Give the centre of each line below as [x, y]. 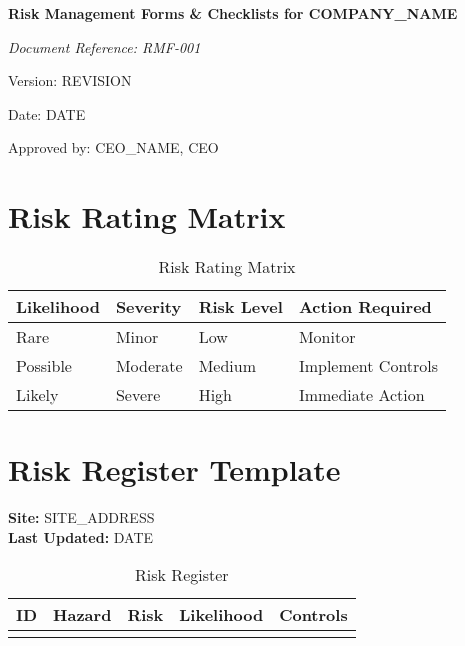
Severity [148, 307]
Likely [37, 395]
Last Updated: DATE [81, 536]
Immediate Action [361, 395]
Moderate [149, 366]
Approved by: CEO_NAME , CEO [113, 147]
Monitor [327, 337]
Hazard [82, 615]
